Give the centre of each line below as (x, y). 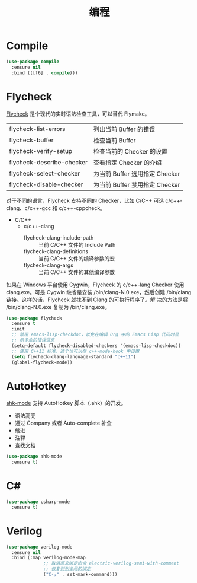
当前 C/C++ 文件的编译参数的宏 (77, 258)
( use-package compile (33, 62)
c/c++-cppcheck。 (82, 208)
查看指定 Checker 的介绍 (127, 163)
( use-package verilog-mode (39, 547)
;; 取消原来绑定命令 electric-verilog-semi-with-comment (111, 563)
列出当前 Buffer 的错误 (124, 129)
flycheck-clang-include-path (59, 237)
